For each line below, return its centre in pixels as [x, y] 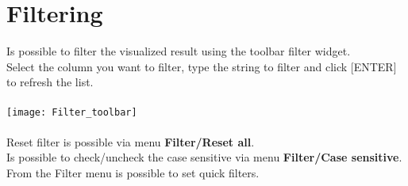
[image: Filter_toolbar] [72, 112]
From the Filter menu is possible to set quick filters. [133, 172]
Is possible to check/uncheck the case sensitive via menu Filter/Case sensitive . [204, 157]
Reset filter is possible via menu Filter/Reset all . [131, 141]
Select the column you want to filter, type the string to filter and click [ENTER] [202, 66]
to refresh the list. [50, 82]
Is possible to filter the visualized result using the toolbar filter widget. [179, 51]
